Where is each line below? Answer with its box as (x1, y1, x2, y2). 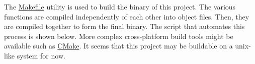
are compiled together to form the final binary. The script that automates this (4, 21, 245, 31)
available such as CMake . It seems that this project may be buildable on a (4, 40, 233, 51)
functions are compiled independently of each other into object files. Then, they (4, 11, 249, 21)
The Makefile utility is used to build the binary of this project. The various (4, 1, 236, 11)
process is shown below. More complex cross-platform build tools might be (4, 30, 233, 41)
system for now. (17, 50, 65, 60)
